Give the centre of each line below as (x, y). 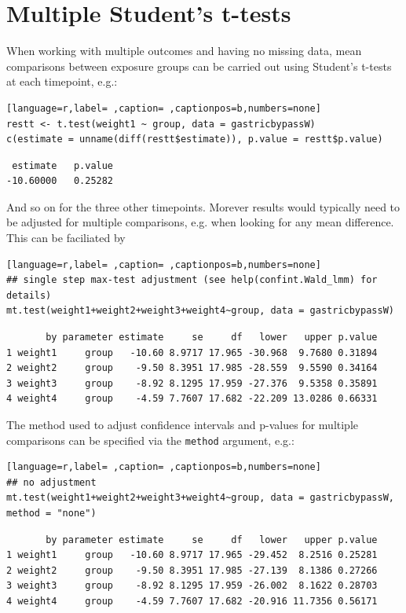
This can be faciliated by (66, 238)
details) (29, 295)
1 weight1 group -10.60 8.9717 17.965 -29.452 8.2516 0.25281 (192, 555)
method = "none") (51, 514)
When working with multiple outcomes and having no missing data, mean (184, 51)
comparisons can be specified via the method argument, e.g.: (150, 440)
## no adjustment (51, 482)
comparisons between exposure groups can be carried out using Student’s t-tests (199, 66)
